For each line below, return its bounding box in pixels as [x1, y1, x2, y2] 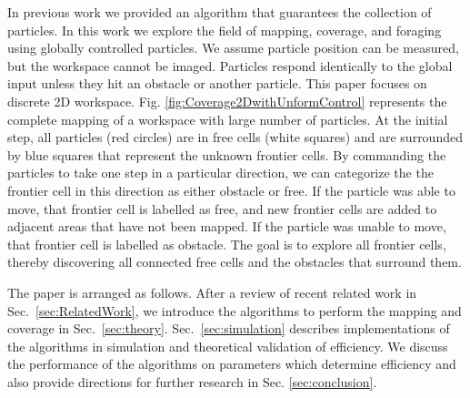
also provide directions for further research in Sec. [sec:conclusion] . [7, 372, 377, 391]
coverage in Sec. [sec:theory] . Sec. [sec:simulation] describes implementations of [7, 319, 450, 338]
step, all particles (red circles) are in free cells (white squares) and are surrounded [7, 128, 463, 147]
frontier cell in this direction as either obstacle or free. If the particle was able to [7, 180, 455, 199]
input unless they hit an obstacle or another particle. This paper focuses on [7, 74, 427, 93]
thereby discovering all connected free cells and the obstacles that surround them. [7, 252, 462, 271]
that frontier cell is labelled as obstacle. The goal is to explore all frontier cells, [7, 234, 446, 253]
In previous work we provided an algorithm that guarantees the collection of [7, 3, 432, 21]
